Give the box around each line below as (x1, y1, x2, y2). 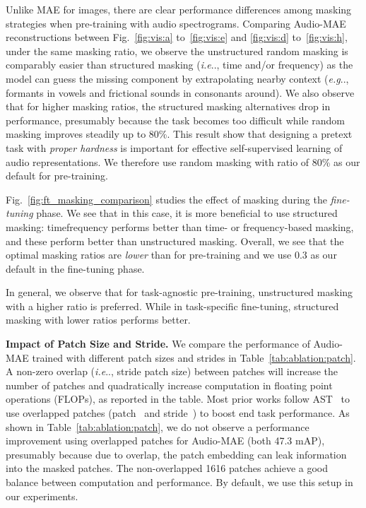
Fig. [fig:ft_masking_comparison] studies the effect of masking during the (6, 191, 327, 206)
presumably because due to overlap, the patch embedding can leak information (6, 447, 347, 461)
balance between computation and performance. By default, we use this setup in (6, 475, 353, 489)
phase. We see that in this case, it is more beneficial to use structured (36, 206, 338, 220)
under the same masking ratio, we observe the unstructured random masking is (6, 43, 348, 58)
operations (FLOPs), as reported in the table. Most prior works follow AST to (6, 391, 350, 406)
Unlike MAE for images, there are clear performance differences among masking (6, 2, 352, 16)
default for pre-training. (6, 168, 108, 183)
